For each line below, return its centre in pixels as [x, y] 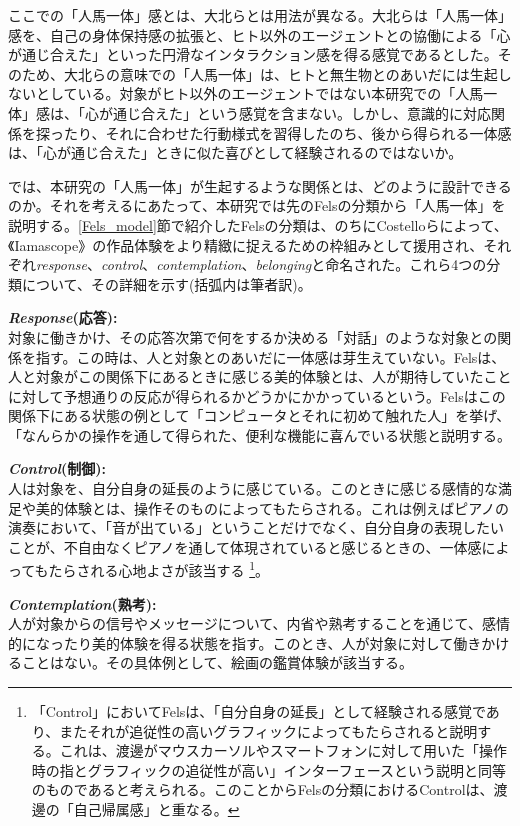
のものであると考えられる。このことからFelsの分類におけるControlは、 [262, 789]
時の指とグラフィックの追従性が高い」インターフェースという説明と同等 [268, 769]
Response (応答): [63, 317]
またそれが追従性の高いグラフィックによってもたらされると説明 [268, 730]
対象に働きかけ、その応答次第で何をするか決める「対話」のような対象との [253, 336]
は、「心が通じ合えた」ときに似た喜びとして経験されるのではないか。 [235, 152]
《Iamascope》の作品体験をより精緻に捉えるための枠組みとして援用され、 [246, 244]
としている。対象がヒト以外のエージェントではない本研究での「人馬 [259, 93]
